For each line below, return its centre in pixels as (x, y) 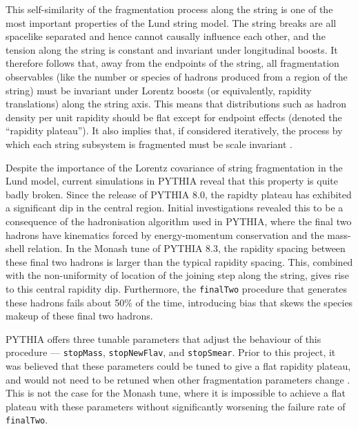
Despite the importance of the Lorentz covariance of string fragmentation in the (174, 167)
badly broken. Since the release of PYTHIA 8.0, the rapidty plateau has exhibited (179, 194)
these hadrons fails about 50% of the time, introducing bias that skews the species (179, 302)
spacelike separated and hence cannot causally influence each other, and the (166, 36)
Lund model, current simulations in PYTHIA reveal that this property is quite (172, 181)
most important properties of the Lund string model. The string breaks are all (171, 22)
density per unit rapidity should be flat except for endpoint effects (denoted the (174, 117)
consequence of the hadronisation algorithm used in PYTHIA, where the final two (179, 221)
